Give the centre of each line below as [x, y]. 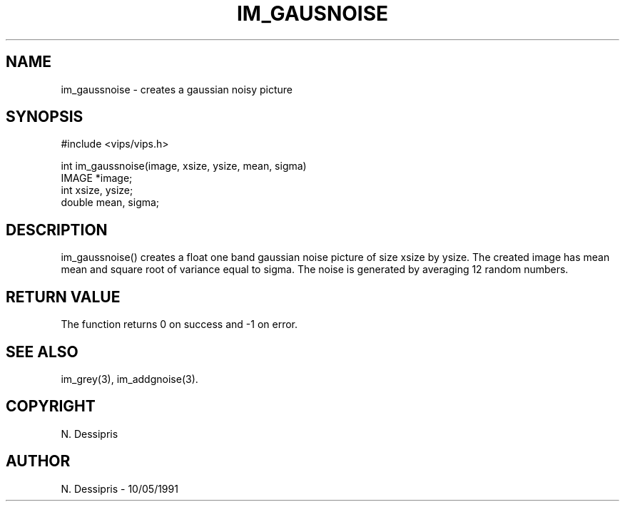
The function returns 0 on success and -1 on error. [179, 324]
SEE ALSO [42, 352]
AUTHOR [38, 461]
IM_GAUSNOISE [312, 14]
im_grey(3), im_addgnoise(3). [129, 379]
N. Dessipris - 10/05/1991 [120, 488]
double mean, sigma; [110, 203]
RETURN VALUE [63, 297]
